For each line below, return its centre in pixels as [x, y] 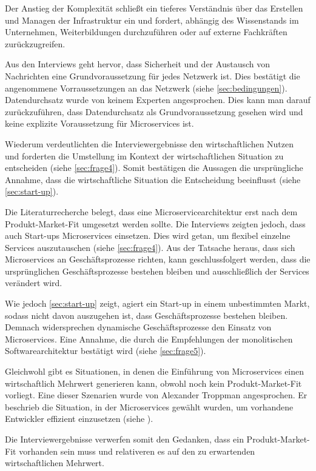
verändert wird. [34, 283]
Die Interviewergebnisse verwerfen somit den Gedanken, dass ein [124, 439]
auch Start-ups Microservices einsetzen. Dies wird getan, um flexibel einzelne [148, 235]
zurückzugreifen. [35, 43]
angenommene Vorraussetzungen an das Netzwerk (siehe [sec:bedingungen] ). [146, 88]
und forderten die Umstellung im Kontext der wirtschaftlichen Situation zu [144, 155]
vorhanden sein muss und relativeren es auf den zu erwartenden [137, 451]
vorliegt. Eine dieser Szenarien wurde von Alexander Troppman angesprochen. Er [156, 395]
